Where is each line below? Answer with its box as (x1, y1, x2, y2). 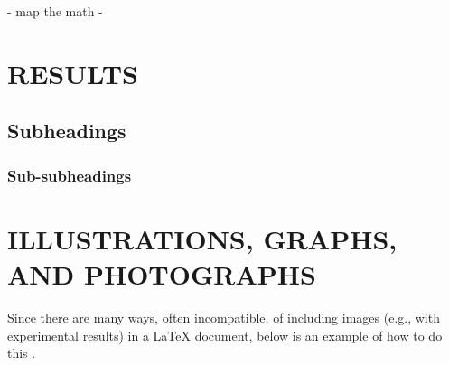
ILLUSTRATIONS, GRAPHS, (7, 220, 398, 257)
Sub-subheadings (7, 164, 132, 186)
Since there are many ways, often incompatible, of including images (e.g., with (7, 307, 440, 326)
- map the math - (7, 2, 103, 20)
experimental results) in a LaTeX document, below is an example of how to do (7, 325, 443, 344)
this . (7, 343, 36, 362)
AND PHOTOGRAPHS (7, 255, 316, 292)
